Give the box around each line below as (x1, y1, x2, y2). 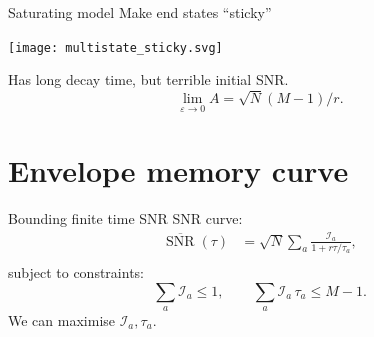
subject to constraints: (8, 262, 144, 283)
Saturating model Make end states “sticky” (8, 2, 272, 22)
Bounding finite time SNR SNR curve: (8, 208, 243, 229)
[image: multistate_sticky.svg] (8, 40, 223, 55)
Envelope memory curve (8, 150, 349, 191)
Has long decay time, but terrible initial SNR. (8, 69, 289, 90)
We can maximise (8, 310, 116, 331)
